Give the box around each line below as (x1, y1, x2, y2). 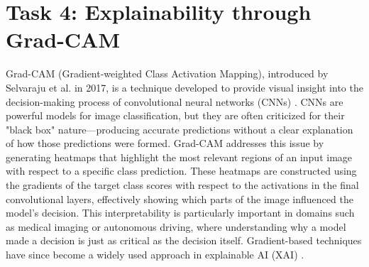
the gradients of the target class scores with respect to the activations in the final (6, 178, 359, 192)
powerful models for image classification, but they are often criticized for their (6, 108, 345, 123)
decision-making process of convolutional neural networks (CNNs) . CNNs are (6, 94, 343, 109)
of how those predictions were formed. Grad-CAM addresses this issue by (6, 136, 324, 151)
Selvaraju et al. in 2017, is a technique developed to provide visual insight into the (6, 80, 363, 94)
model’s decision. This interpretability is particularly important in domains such (6, 205, 355, 220)
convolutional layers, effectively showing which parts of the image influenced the (6, 191, 353, 206)
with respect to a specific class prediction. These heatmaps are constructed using (6, 163, 357, 178)
